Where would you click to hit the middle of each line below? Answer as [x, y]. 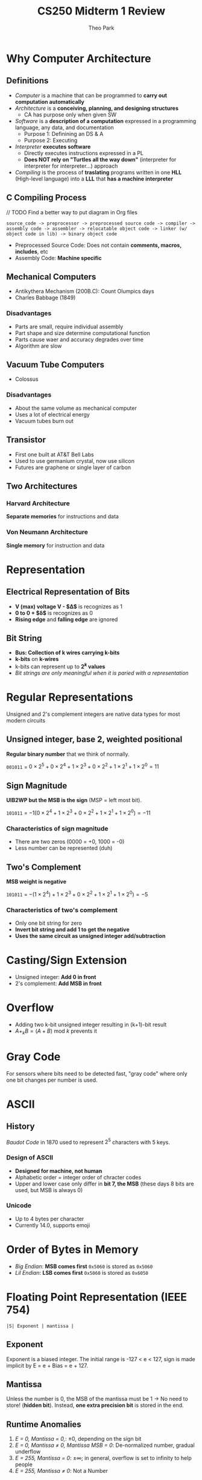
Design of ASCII [30, 1158]
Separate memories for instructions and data [63, 517]
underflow [28, 1452]
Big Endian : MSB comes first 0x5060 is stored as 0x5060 [84, 1266]
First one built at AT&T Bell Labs [55, 455]
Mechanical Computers [51, 277]
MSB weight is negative [36, 882]
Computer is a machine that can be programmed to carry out [91, 95]
